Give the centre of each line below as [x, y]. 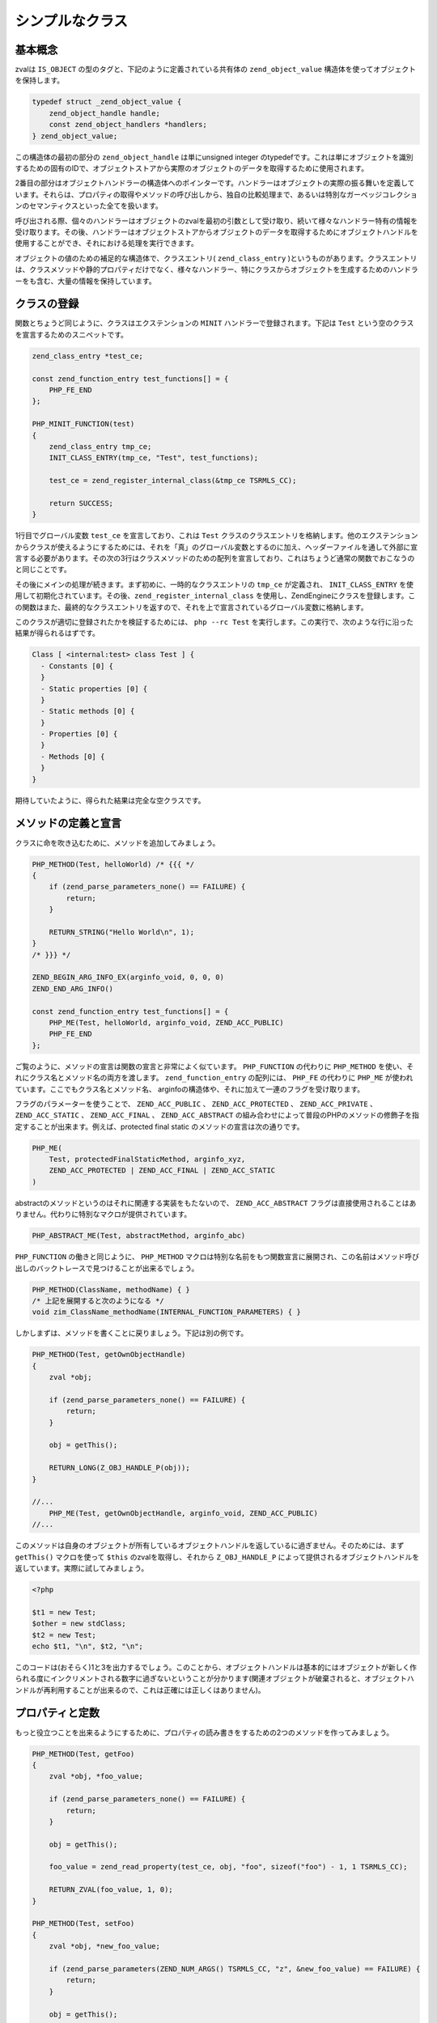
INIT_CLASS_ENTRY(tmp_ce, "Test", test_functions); [154, 458]
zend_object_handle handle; [105, 113]
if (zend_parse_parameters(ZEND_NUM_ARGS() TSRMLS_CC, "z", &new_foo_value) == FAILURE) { [235, 1969]
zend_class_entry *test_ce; [87, 356]
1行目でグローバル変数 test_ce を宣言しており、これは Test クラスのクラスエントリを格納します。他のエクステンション [216, 536]
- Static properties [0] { [94, 689]
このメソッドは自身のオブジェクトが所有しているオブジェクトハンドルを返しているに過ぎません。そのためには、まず [210, 1546]
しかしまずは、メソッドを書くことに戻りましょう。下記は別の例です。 [132, 1333]
